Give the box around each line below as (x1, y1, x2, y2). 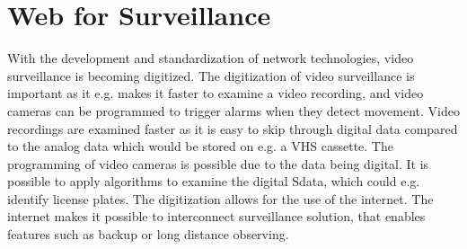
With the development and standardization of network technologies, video (7, 49, 414, 67)
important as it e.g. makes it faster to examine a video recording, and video (7, 84, 424, 102)
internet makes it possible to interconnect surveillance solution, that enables (7, 207, 426, 226)
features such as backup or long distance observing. (7, 225, 289, 244)
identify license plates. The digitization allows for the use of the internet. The (7, 189, 434, 208)
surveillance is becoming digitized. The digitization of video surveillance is (7, 66, 415, 84)
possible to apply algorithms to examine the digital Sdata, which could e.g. (7, 172, 420, 191)
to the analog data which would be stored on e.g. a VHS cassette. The (7, 137, 393, 156)
